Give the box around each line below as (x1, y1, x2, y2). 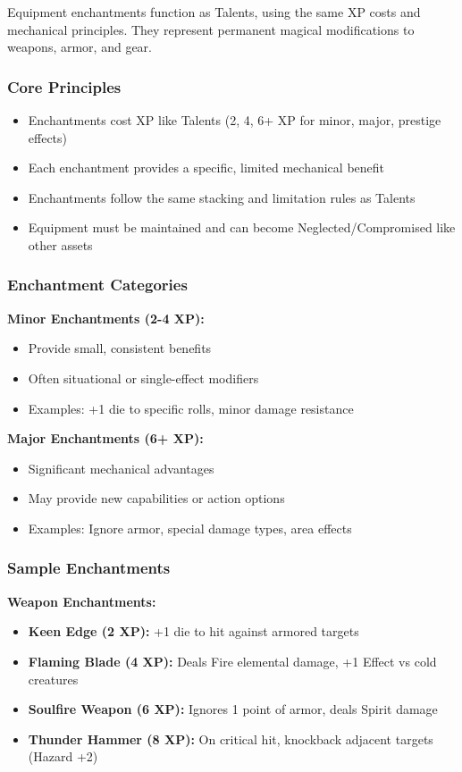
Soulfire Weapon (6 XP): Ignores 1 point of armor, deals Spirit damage (28, 700, 438, 718)
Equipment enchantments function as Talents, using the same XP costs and (7, 3, 421, 21)
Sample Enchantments (7, 557, 171, 579)
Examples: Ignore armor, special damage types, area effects (28, 518, 352, 537)
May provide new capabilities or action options (28, 489, 285, 508)
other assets (28, 235, 93, 254)
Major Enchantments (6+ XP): (7, 429, 204, 448)
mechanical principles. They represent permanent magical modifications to (7, 20, 415, 38)
